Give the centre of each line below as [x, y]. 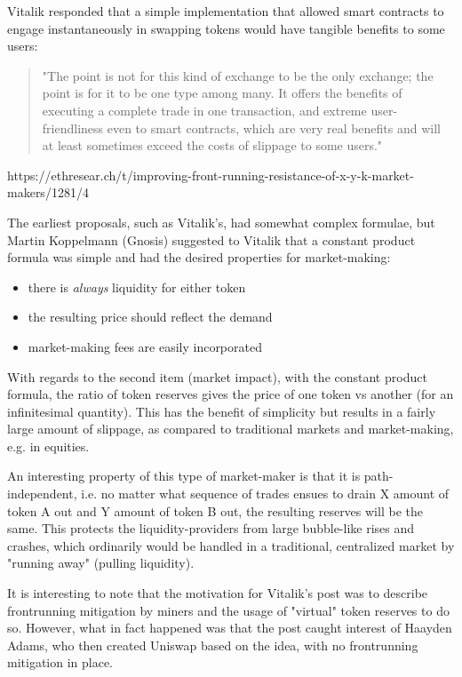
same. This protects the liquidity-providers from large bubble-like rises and [211, 528]
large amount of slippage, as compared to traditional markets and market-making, [231, 429]
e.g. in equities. [48, 446]
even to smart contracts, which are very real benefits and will [274, 127]
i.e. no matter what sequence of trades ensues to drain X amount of [265, 494]
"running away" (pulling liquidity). [101, 563]
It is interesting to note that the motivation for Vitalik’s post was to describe [218, 593]
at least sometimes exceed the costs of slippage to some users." [212, 145]
